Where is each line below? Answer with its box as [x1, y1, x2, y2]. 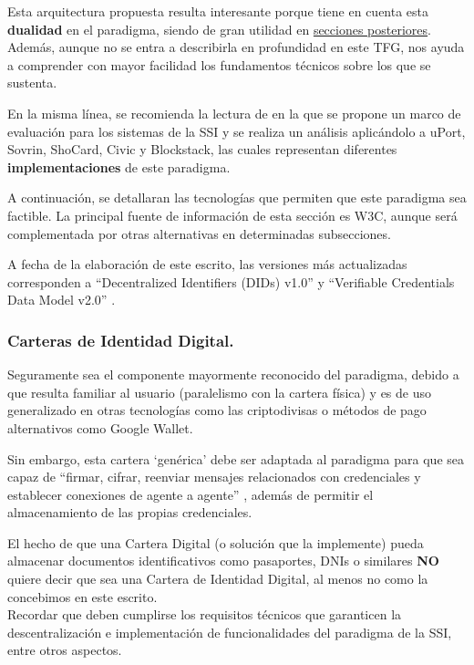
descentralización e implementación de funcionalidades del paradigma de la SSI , [7, 622, 452, 641]
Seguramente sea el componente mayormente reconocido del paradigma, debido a [7, 365, 459, 384]
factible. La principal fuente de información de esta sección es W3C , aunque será [7, 205, 458, 224]
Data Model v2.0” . [7, 290, 116, 309]
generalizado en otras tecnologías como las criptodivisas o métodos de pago [7, 400, 427, 420]
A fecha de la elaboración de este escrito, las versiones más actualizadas [7, 255, 407, 274]
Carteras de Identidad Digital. [7, 328, 234, 351]
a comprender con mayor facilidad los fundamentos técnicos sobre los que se [7, 55, 431, 74]
